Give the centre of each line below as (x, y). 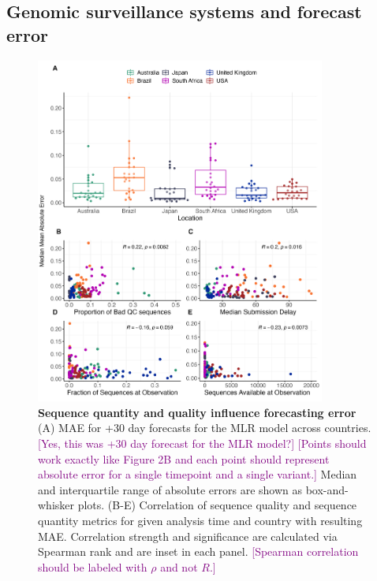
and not (179, 566)
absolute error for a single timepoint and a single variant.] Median (198, 474)
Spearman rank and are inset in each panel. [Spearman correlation (198, 551)
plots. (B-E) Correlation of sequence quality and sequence (217, 505)
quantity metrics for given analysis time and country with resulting (200, 520)
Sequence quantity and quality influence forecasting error (197, 412)
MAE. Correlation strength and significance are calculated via (188, 536)
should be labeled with (93, 566)
